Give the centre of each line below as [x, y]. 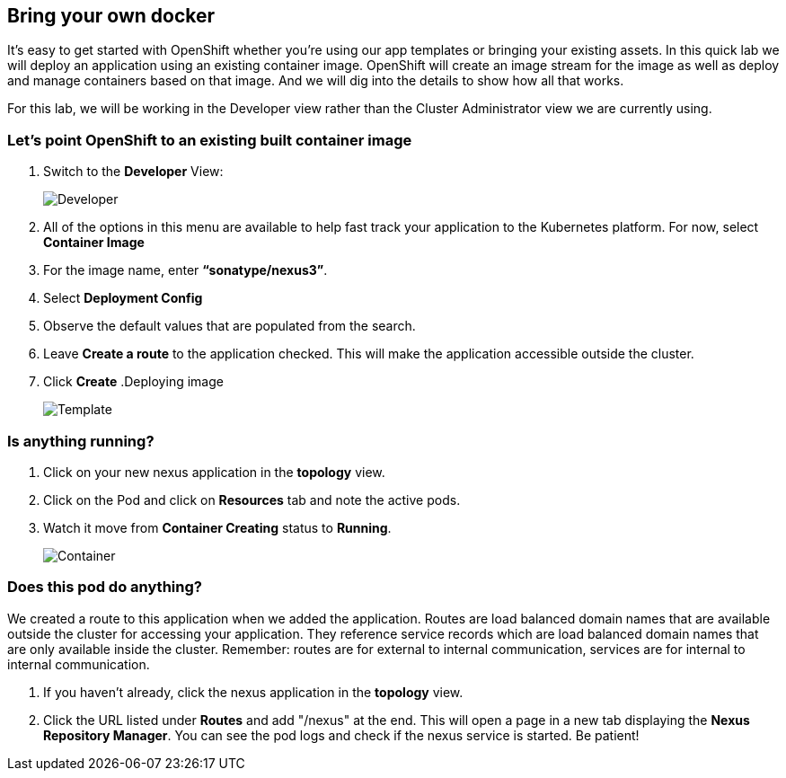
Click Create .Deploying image [133, 382]
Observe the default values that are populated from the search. [230, 326]
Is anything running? [81, 441]
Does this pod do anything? [105, 587]
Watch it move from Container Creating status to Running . [217, 527]
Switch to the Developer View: [133, 172]
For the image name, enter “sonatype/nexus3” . [185, 270]
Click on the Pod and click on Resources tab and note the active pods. [252, 500]
